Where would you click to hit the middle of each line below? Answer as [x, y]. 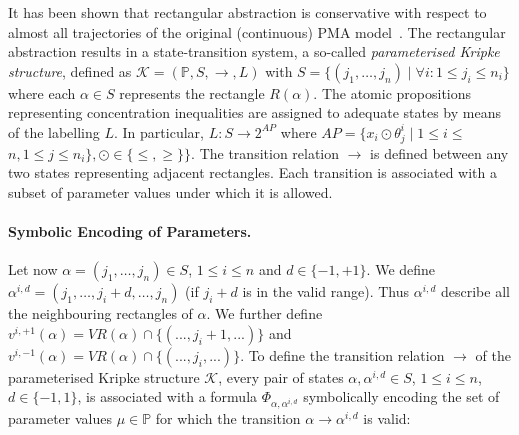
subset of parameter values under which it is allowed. [170, 191]
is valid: [387, 417]
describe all [475, 291]
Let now [33, 269]
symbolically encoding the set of [401, 396]
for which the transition [228, 417]
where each [42, 92]
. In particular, [159, 131]
